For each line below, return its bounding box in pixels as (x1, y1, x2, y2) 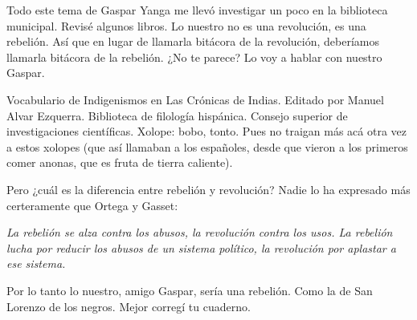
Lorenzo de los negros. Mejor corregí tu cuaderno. (6, 298, 251, 314)
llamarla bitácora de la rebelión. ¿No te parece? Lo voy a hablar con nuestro (6, 48, 382, 65)
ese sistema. (6, 255, 66, 272)
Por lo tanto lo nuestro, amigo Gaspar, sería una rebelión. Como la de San (6, 282, 373, 298)
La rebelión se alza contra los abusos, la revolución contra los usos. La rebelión (6, 224, 393, 241)
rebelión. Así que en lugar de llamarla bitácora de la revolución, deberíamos (6, 33, 379, 50)
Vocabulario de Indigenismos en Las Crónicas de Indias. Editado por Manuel (6, 91, 384, 107)
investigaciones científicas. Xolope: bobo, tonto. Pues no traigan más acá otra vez (6, 123, 407, 140)
